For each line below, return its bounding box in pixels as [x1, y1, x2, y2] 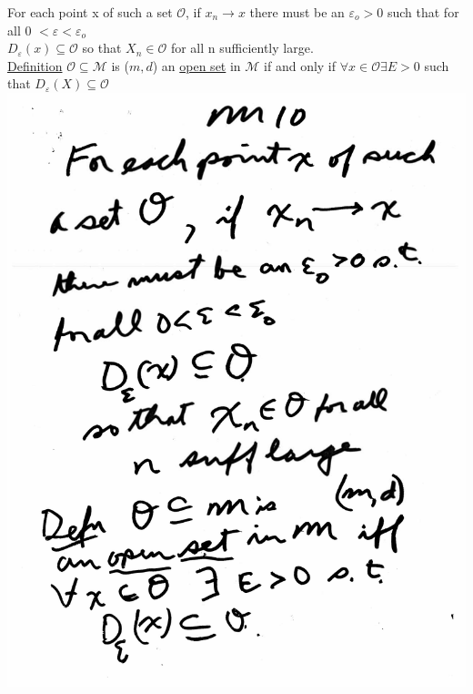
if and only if [264, 56, 337, 75]
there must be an [249, 3, 345, 21]
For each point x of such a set [7, 3, 173, 21]
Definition [7, 56, 63, 75]
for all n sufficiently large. [170, 38, 314, 57]
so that [82, 38, 122, 57]
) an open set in [152, 56, 241, 75]
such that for [387, 3, 459, 21]
